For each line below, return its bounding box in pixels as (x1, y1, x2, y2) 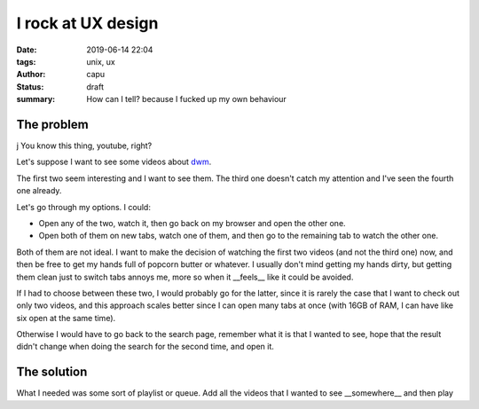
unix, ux (86, 56, 115, 67)
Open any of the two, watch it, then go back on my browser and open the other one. (38, 217, 346, 228)
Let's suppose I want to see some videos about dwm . (16, 156, 212, 168)
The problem (16, 116, 89, 132)
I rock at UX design (16, 13, 159, 33)
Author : (16, 69, 46, 80)
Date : (16, 44, 37, 55)
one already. (16, 185, 62, 196)
